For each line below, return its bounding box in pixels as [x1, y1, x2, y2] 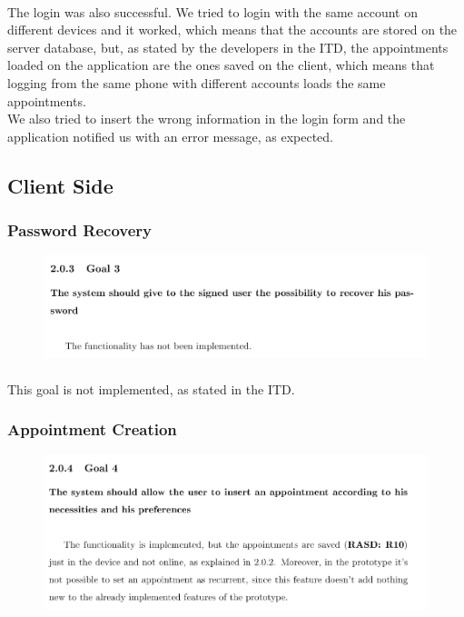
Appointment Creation [7, 418, 177, 441]
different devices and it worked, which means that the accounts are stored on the [7, 20, 458, 39]
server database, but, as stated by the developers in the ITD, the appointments [7, 37, 449, 56]
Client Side [7, 171, 114, 199]
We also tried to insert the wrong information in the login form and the [7, 109, 406, 128]
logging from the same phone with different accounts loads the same [7, 73, 386, 92]
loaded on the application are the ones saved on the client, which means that [7, 55, 435, 75]
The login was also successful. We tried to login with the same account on [7, 2, 418, 21]
